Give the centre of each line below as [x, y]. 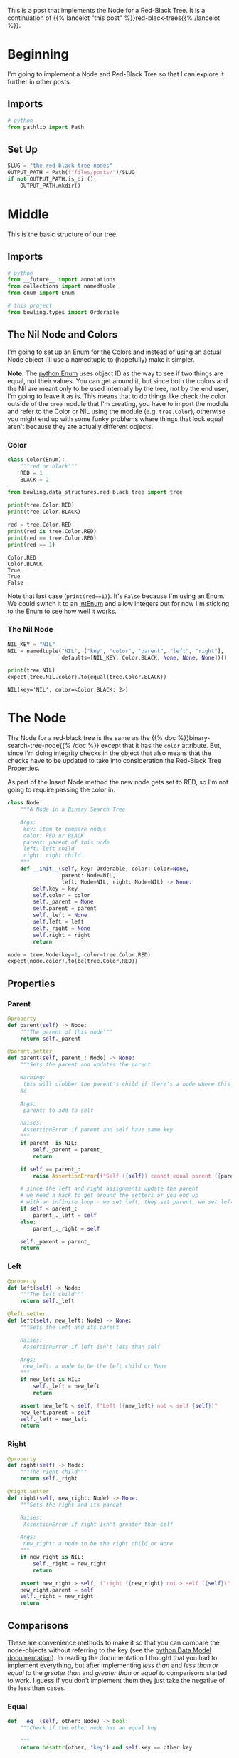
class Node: [25, 803]
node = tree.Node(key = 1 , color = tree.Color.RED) [79, 955]
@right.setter [28, 1492]
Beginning [38, 55]
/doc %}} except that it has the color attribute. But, [147, 746]
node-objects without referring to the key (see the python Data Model [110, 1650]
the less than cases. [37, 1688]
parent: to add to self [58, 1110]
